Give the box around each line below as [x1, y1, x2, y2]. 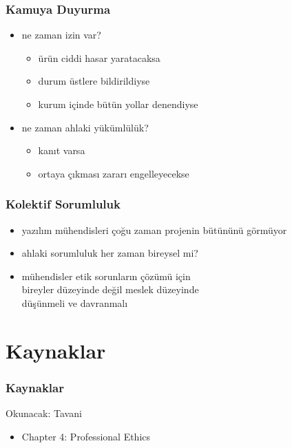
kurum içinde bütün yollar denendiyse [38, 97, 198, 111]
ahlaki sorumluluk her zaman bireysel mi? [21, 246, 198, 260]
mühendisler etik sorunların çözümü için [21, 268, 191, 283]
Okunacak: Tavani [6, 406, 82, 420]
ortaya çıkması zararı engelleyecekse [38, 166, 189, 180]
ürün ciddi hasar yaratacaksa [38, 50, 160, 65]
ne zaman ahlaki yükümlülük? [21, 120, 149, 134]
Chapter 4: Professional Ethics [21, 429, 151, 443]
